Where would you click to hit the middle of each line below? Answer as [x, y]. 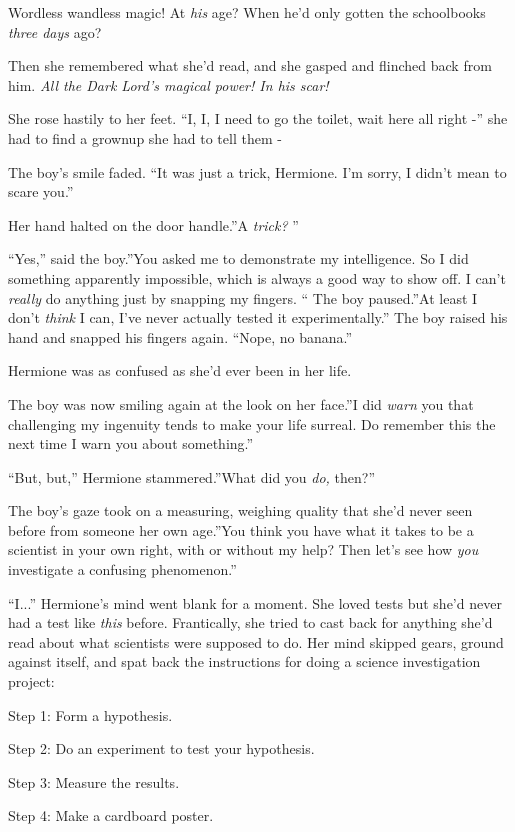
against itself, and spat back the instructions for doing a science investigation [244, 661]
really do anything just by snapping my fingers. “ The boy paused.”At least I [243, 297]
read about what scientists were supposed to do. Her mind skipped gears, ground [256, 641]
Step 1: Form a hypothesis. [90, 714]
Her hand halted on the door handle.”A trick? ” [153, 224]
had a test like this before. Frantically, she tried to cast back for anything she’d [250, 622]
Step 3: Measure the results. [94, 781]
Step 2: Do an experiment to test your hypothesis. [161, 748]
